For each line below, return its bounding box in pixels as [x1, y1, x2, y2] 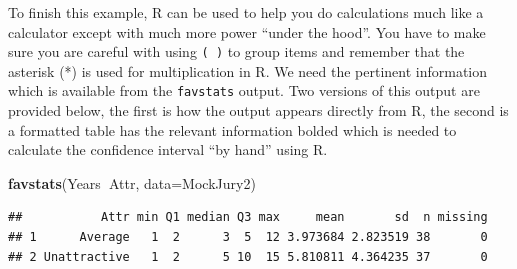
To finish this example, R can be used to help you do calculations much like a [8, 2, 484, 22]
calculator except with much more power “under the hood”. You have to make [8, 21, 486, 42]
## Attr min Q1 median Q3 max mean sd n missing [8, 210, 488, 225]
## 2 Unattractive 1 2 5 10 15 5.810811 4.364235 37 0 [8, 249, 488, 264]
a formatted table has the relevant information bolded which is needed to [8, 119, 457, 140]
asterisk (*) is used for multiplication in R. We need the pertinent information [8, 60, 488, 81]
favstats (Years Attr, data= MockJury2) [8, 172, 256, 193]
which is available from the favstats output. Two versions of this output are [8, 80, 480, 101]
